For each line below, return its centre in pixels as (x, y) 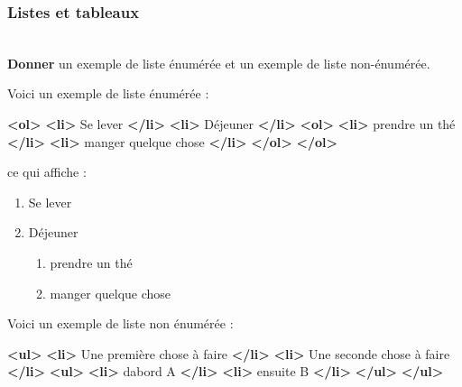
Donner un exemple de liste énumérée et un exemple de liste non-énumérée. (219, 63)
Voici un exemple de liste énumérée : (108, 93)
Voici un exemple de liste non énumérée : (120, 323)
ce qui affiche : (47, 172)
